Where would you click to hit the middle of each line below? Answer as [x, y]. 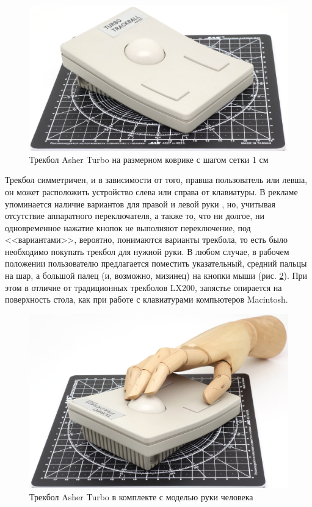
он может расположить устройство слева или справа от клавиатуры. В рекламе [151, 191]
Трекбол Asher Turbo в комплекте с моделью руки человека [141, 496]
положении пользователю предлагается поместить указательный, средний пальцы [156, 263]
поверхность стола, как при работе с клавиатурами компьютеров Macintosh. [147, 299]
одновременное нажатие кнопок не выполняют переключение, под [128, 227]
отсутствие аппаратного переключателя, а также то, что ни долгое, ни [135, 216]
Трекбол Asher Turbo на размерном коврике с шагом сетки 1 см [149, 159]
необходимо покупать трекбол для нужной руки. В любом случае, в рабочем [147, 251]
